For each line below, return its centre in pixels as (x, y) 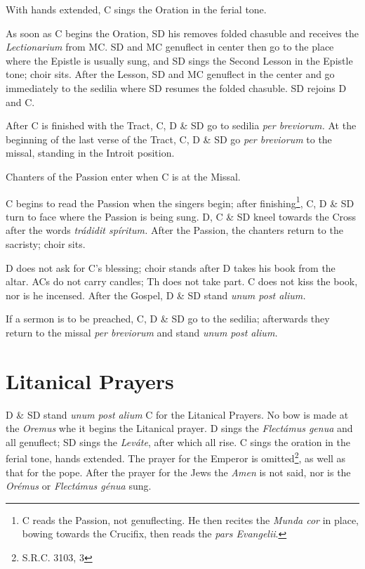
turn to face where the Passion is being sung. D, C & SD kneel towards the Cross (181, 216)
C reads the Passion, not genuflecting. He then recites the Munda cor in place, (191, 519)
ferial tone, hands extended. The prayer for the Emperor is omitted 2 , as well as (176, 457)
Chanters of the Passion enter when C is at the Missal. (123, 176)
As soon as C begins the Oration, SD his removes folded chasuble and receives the (182, 33)
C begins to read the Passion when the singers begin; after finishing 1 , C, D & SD (180, 202)
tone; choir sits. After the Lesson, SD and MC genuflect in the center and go (170, 74)
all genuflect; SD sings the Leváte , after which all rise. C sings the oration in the (178, 442)
